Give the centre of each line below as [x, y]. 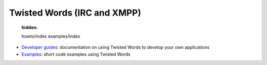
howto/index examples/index [51, 36]
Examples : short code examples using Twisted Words [76, 54]
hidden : [30, 27]
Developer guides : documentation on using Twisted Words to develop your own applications [115, 47]
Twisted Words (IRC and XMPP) [75, 13]
